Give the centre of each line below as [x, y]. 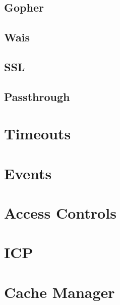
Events [28, 173]
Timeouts [38, 134]
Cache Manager [59, 292]
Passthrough [37, 96]
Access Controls [60, 213]
